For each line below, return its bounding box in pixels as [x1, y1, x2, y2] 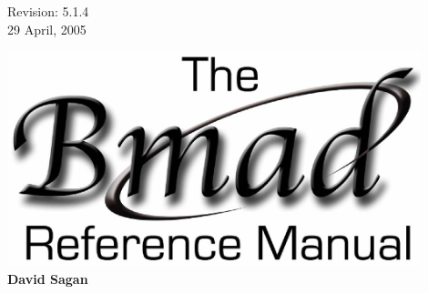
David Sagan [7, 269, 88, 288]
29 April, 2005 [7, 19, 87, 38]
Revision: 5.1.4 [7, 2, 89, 20]
